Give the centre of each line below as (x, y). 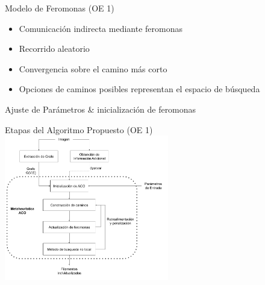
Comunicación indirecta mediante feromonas (101, 28)
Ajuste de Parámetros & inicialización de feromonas (101, 109)
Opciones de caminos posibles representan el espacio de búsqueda (139, 89)
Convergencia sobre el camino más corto (93, 68)
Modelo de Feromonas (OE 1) (60, 8)
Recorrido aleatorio (54, 49)
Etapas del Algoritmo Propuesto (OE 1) (79, 129)
